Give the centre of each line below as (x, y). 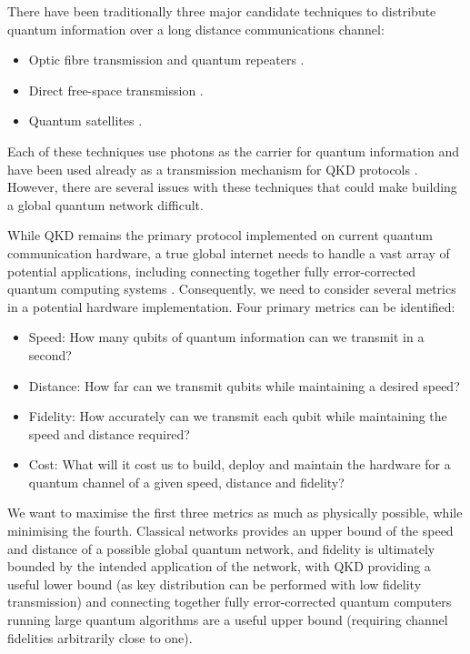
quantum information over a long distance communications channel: (196, 29)
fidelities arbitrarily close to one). (100, 637)
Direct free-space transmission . (116, 90)
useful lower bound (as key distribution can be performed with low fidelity (215, 584)
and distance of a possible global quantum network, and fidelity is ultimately (221, 548)
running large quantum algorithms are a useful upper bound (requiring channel (228, 620)
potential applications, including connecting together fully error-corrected (212, 271)
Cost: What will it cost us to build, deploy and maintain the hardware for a (240, 464)
